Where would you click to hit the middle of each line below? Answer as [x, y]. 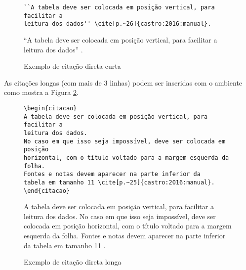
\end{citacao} [47, 191]
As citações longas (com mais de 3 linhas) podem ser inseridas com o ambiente [123, 82]
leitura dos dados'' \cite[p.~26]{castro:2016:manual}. [118, 24]
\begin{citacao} [50, 108]
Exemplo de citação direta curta [72, 66]
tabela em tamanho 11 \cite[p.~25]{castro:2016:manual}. [119, 182]
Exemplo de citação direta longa [73, 262]
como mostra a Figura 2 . [41, 92]
